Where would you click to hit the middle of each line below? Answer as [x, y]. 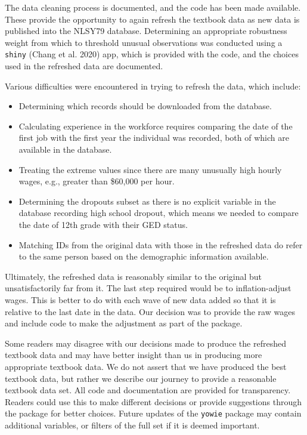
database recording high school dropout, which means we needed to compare [159, 213]
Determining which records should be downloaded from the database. [145, 106]
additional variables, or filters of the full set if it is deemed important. [132, 425]
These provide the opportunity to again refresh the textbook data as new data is [152, 19]
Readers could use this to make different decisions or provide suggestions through [153, 401]
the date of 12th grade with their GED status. [103, 224]
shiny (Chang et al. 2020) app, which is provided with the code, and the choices [152, 54]
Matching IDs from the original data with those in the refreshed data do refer [161, 244]
